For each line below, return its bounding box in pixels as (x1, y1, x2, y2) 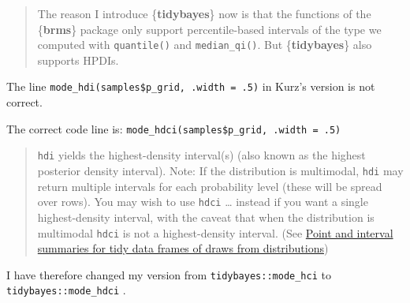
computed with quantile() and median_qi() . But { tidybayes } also (37, 36, 372, 53)
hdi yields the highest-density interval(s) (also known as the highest (37, 147, 366, 163)
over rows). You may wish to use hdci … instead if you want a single (37, 193, 368, 210)
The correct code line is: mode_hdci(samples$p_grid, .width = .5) (6, 120, 341, 137)
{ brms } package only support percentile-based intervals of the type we (37, 21, 382, 37)
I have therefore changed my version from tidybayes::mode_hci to (6, 266, 331, 282)
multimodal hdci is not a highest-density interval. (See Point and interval (37, 224, 393, 241)
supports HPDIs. (37, 51, 119, 68)
